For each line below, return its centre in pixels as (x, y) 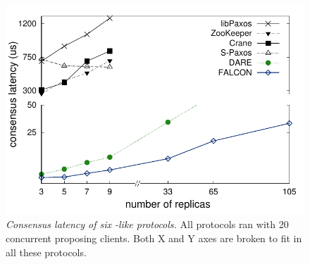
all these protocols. (46, 252)
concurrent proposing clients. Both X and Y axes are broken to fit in (154, 238)
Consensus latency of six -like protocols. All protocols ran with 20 (147, 224)
